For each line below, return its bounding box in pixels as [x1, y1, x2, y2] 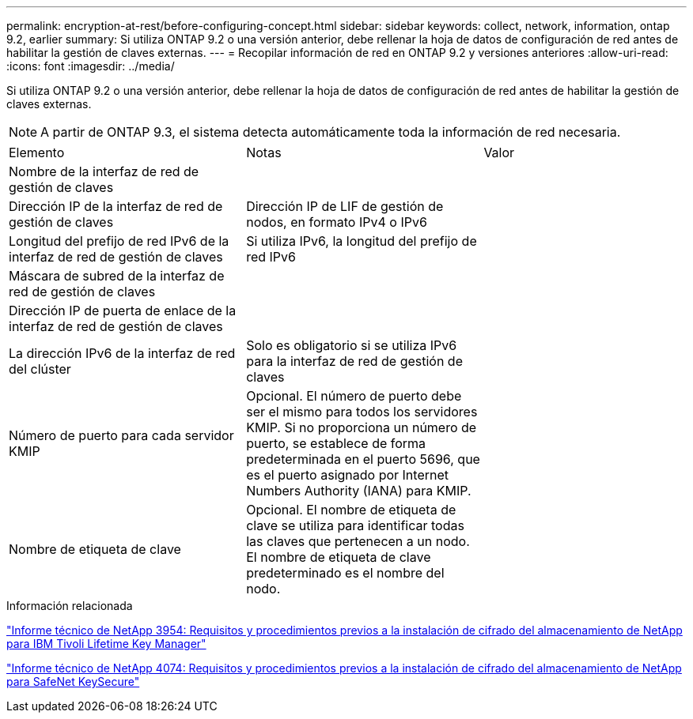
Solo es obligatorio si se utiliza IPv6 [246, 337, 457, 353]
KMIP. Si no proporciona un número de [246, 420, 477, 435]
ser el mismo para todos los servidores [246, 404, 478, 420]
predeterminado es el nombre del [246, 565, 445, 581]
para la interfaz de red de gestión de [246, 353, 463, 369]
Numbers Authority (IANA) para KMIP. [246, 483, 471, 499]
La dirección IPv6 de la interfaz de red [9, 345, 236, 361]
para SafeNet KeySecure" [6, 675, 140, 688]
